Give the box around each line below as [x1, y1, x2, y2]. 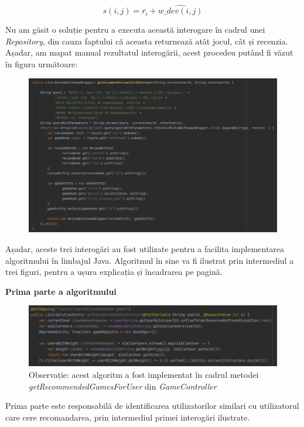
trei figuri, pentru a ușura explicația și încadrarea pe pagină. [5, 266, 223, 278]
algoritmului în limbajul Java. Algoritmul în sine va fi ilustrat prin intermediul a [5, 254, 294, 266]
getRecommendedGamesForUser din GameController [29, 380, 217, 392]
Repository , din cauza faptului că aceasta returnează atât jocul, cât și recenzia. [5, 35, 288, 47]
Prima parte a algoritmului [5, 285, 117, 297]
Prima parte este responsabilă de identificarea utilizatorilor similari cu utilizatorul [5, 400, 299, 412]
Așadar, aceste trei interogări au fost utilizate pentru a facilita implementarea [5, 242, 285, 254]
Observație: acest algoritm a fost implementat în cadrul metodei [29, 368, 259, 380]
